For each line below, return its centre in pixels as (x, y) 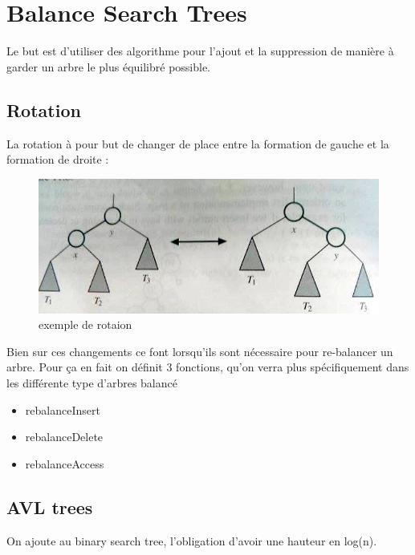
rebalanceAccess (65, 463)
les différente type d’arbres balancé (92, 382)
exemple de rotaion (85, 324)
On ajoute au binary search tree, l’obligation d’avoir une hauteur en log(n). (192, 540)
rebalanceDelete (64, 437)
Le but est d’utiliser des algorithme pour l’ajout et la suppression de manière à (200, 51)
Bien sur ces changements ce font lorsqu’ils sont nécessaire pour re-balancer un (200, 351)
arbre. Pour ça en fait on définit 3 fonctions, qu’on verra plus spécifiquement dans (208, 367)
